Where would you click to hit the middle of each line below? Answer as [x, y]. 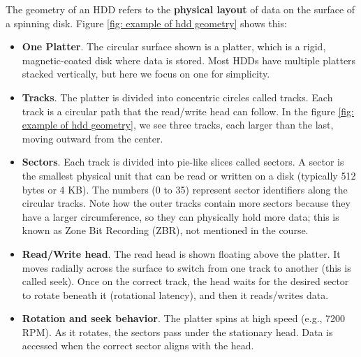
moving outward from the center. [93, 138]
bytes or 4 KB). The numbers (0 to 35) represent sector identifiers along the [185, 189]
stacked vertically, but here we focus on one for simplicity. [146, 74]
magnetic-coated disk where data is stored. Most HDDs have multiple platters [189, 60]
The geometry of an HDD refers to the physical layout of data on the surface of [180, 9]
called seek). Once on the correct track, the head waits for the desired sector [185, 281]
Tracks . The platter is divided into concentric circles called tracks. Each [177, 97]
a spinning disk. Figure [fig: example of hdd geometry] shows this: [146, 23]
